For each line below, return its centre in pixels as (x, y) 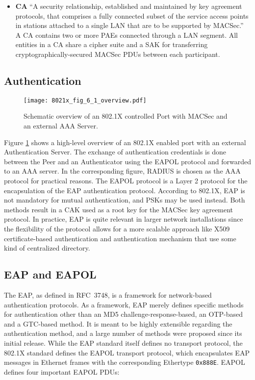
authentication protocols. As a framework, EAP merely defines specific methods (124, 304)
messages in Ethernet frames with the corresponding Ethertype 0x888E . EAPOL (125, 362)
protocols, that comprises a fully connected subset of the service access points (132, 15)
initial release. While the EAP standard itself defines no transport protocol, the (123, 342)
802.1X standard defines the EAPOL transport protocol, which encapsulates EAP (127, 352)
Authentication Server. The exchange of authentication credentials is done (115, 152)
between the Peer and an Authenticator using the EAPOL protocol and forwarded (127, 161)
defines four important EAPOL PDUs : (62, 371)
